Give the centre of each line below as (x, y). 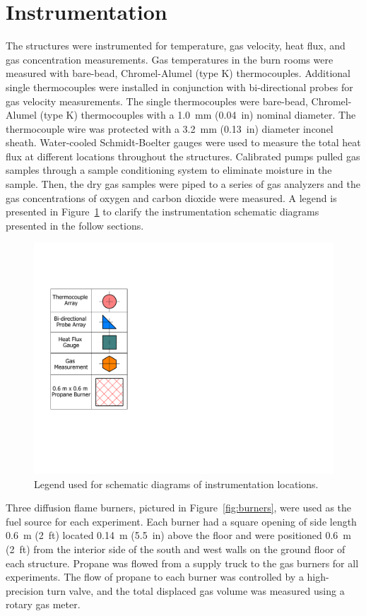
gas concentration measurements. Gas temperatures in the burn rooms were (170, 59)
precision (25, 590)
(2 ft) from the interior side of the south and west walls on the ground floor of (176, 549)
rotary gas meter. (43, 604)
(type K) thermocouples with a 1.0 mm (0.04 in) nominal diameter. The (198, 115)
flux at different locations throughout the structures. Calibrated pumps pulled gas (183, 156)
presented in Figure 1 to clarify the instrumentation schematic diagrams (163, 212)
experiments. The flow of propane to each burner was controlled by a (155, 577)
